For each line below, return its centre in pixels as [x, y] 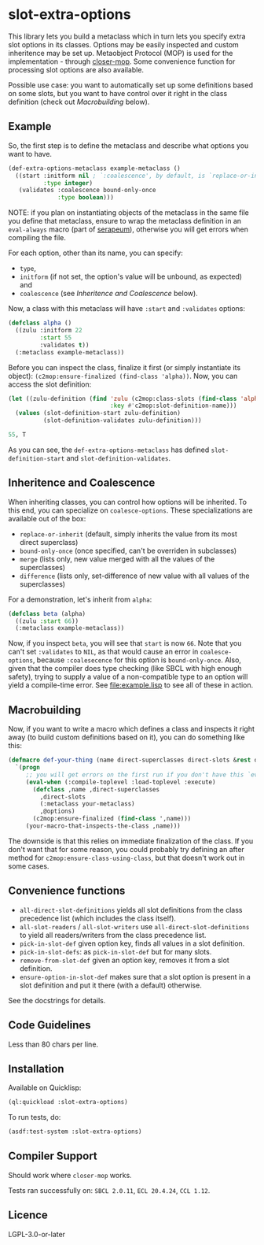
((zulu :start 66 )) [47, 621]
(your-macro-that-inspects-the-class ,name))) [103, 826]
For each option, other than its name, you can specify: [95, 253]
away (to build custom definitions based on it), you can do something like [126, 737]
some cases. [29, 866]
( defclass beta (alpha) [47, 613]
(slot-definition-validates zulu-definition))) [122, 421]
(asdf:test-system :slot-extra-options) [75, 1132]
